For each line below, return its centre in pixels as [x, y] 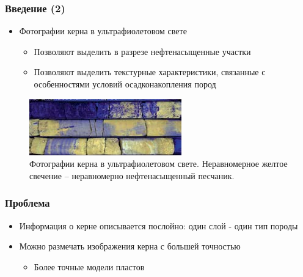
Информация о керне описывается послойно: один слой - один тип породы [159, 225]
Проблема [27, 203]
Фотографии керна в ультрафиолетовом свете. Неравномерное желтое [159, 164]
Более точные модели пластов [89, 266]
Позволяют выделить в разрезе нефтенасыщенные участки [142, 51]
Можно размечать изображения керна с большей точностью [130, 246]
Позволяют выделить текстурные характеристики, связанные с [150, 72]
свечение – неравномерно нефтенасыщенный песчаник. [132, 175]
